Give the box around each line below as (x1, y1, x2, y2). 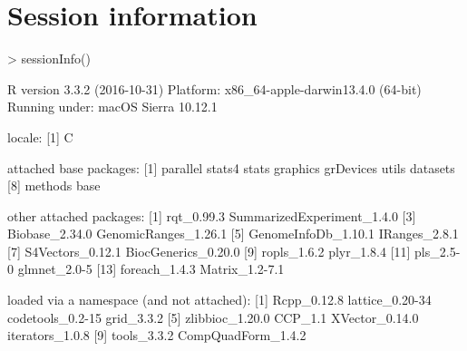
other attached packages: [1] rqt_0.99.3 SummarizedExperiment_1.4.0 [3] (7, 206, 416, 225)
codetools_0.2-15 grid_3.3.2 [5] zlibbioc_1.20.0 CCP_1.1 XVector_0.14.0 (7, 307, 419, 327)
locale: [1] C (7, 127, 73, 146)
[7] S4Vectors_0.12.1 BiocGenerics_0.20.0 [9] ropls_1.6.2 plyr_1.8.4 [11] (7, 241, 411, 260)
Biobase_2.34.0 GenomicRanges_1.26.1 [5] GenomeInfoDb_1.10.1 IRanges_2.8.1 (7, 224, 459, 243)
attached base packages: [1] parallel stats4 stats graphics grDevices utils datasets (7, 158, 455, 177)
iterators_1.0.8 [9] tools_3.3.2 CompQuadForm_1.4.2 (7, 326, 306, 345)
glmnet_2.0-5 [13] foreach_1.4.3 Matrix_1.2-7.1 (17, 259, 285, 278)
